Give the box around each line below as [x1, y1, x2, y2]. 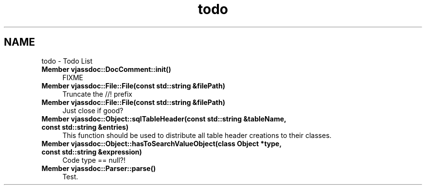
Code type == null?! [62, 155, 126, 164]
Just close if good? [62, 106, 124, 115]
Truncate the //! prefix [62, 89, 132, 98]
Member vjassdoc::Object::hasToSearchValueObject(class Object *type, [41, 139, 282, 148]
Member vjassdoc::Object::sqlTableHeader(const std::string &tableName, [41, 114, 286, 123]
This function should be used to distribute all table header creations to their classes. [62, 131, 332, 139]
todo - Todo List [41, 56, 93, 65]
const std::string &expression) [41, 147, 142, 156]
